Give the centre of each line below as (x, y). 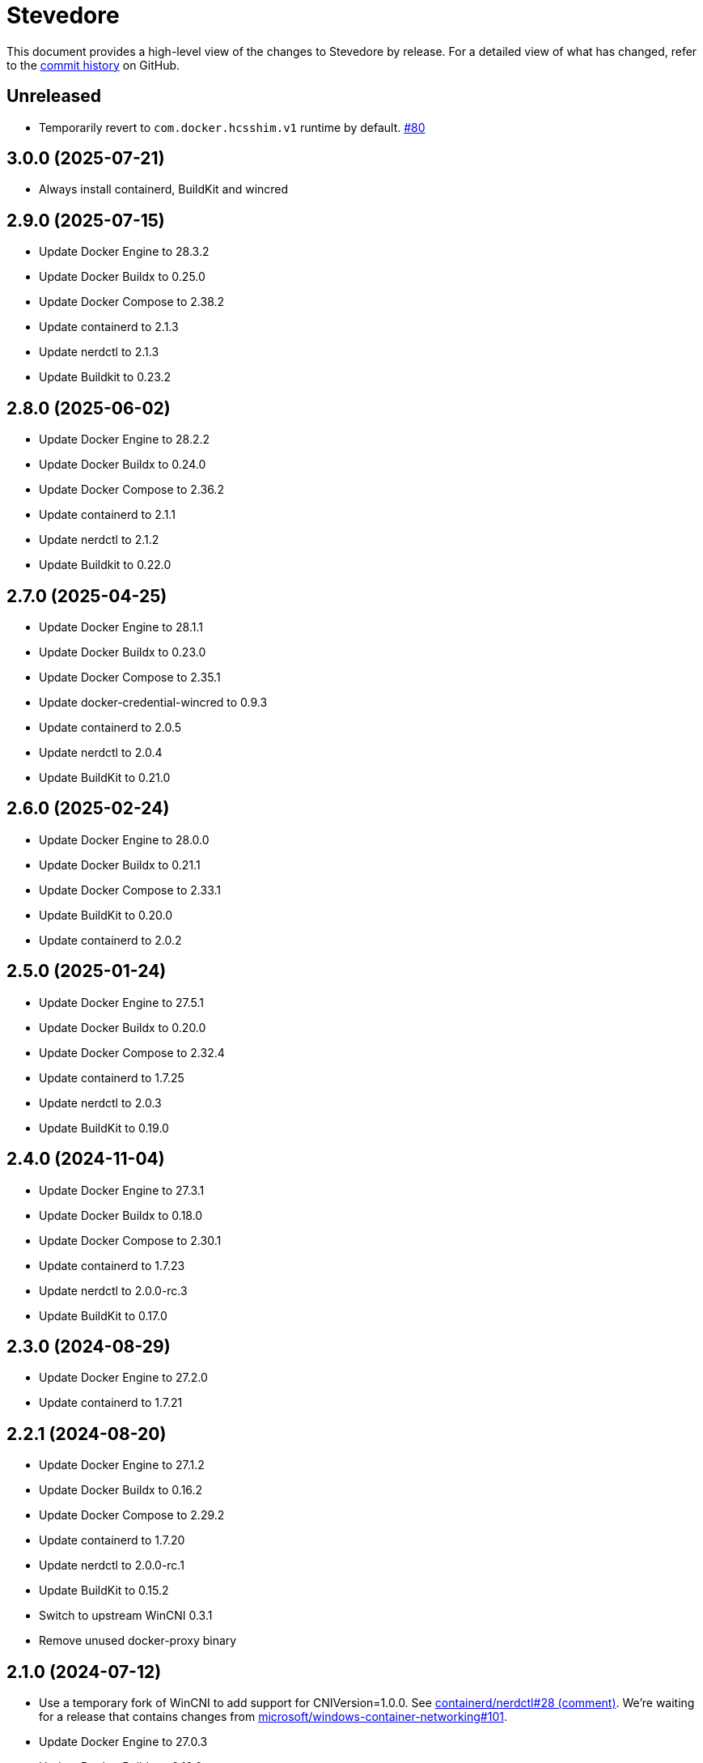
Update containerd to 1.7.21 (111, 1403)
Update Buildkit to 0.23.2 (105, 377)
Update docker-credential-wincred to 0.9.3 (153, 702)
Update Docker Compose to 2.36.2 (131, 490)
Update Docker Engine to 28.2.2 (125, 440)
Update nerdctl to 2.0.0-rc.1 (112, 1565)
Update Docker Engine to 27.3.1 (122, 1190)
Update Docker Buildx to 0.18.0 (121, 1215)
